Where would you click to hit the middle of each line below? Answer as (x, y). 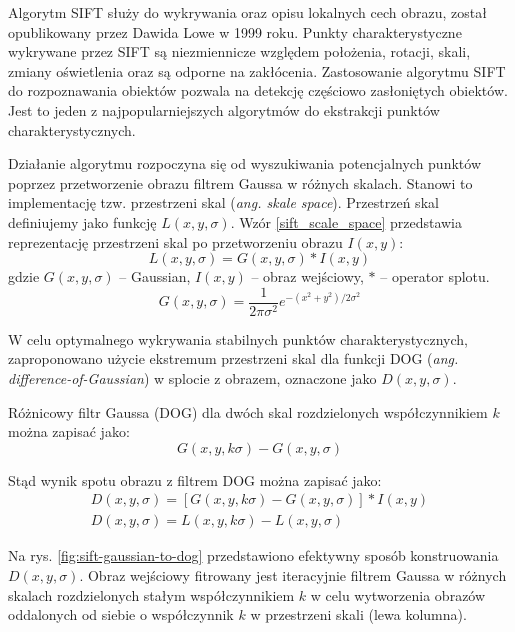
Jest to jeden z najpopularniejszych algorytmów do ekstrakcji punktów (224, 109)
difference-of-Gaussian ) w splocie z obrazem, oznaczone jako (192, 377)
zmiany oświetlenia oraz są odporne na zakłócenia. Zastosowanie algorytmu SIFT (257, 70)
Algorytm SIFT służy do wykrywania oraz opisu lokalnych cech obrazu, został (247, 12)
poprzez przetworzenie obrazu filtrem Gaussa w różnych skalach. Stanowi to (240, 182)
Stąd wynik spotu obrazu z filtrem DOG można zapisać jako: (195, 479)
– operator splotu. (435, 276)
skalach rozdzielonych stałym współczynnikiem (151, 594)
